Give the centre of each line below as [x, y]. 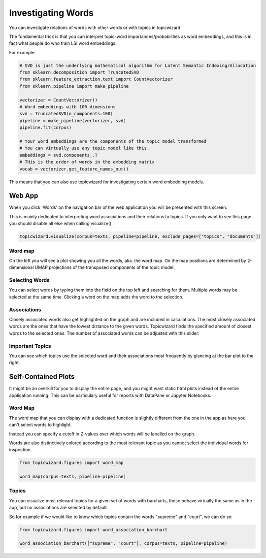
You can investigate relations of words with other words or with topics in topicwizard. [95, 28]
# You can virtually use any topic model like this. [84, 148]
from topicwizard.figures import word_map [71, 463]
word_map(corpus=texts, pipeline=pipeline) [73, 477]
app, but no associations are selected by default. [59, 508]
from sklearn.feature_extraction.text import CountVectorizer [96, 79]
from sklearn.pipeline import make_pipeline [74, 86]
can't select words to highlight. [40, 425]
